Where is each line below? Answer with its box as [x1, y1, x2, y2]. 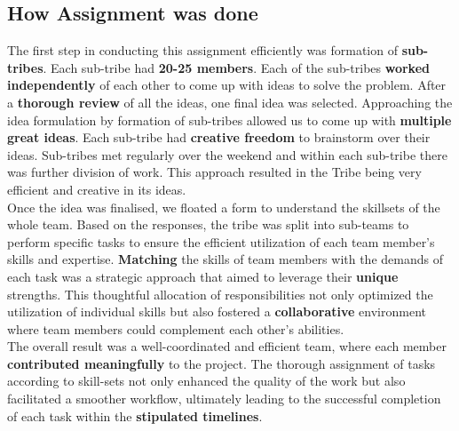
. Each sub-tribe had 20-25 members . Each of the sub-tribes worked [43, 58, 430, 76]
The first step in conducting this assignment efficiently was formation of [7, 41, 398, 60]
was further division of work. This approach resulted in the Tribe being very [7, 163, 422, 181]
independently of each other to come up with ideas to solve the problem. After [7, 76, 447, 94]
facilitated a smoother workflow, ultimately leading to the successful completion [7, 389, 441, 408]
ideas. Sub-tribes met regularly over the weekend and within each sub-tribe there [7, 145, 447, 164]
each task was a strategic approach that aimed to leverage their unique [7, 267, 399, 285]
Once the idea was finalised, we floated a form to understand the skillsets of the [7, 197, 440, 216]
